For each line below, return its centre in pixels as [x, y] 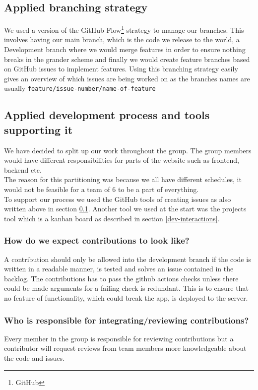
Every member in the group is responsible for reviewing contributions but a [119, 338]
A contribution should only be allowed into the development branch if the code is [128, 259]
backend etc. [23, 169]
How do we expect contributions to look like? [97, 240]
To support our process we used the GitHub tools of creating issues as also [118, 199]
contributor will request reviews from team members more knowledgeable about [125, 348]
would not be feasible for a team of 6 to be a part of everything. [101, 189]
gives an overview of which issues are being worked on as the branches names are [127, 78]
